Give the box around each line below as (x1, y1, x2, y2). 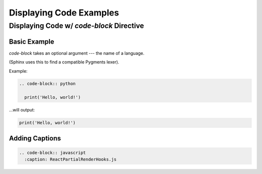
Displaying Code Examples (9, 7, 119, 18)
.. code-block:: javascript (19, 150, 86, 155)
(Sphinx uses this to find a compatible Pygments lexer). (9, 59, 119, 65)
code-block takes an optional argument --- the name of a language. (9, 50, 145, 56)
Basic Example (9, 37, 54, 46)
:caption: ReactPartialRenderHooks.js (24, 157, 116, 162)
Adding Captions (9, 134, 61, 142)
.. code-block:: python (19, 81, 76, 87)
